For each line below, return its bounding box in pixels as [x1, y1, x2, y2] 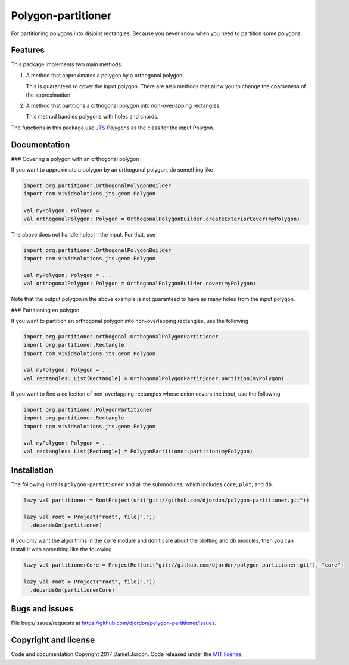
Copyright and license [11, 635, 95, 645]
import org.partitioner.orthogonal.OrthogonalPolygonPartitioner [23, 333, 219, 340]
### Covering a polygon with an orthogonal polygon [11, 155, 139, 162]
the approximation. [26, 91, 72, 98]
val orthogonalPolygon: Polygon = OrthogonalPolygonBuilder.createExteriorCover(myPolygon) [23, 215, 300, 222]
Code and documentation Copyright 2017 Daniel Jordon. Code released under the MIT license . [11, 651, 244, 658]
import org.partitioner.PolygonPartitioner [23, 406, 153, 413]
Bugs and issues [11, 604, 74, 614]
